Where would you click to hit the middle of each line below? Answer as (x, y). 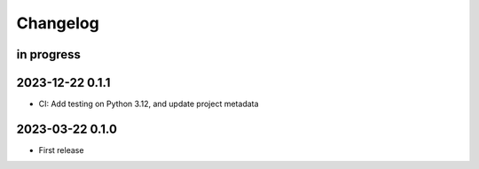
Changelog (58, 23)
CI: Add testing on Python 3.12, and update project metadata (149, 104)
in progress (49, 54)
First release (61, 150)
